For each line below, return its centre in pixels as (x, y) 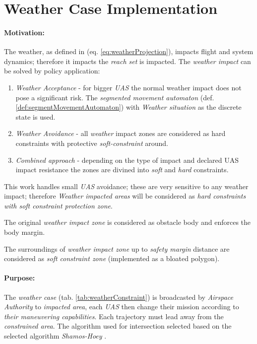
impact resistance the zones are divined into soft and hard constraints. (122, 170)
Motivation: (24, 32)
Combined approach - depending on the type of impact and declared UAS (127, 160)
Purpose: (20, 278)
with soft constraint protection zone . (58, 205)
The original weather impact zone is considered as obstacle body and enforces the (128, 222)
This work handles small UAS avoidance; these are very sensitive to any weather (126, 186)
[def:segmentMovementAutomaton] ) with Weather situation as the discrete (128, 107)
